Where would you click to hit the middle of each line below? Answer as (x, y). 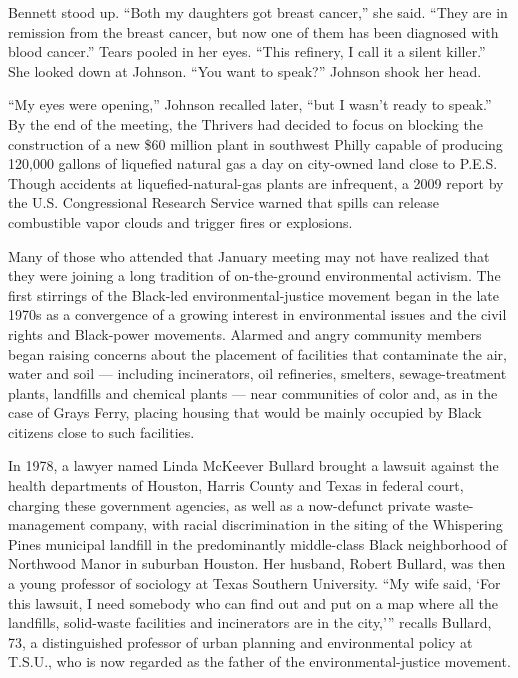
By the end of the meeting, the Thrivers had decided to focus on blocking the (245, 123)
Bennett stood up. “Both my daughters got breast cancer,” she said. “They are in (258, 12)
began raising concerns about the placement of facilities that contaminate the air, (257, 353)
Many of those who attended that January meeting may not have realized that (249, 255)
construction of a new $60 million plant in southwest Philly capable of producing (255, 143)
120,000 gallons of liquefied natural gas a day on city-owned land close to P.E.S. (253, 163)
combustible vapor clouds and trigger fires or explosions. (180, 221)
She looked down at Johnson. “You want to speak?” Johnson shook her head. (245, 70)
